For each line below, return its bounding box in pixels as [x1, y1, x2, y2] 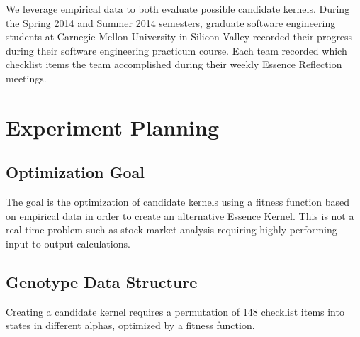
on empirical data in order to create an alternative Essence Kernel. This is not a [6, 208, 354, 223]
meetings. [6, 70, 47, 85]
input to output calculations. [6, 236, 130, 250]
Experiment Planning [6, 112, 220, 141]
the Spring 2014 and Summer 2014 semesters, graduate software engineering [6, 15, 336, 30]
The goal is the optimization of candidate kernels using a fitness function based [6, 194, 350, 209]
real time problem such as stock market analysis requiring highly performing [6, 222, 337, 237]
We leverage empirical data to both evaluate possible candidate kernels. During [6, 1, 350, 16]
